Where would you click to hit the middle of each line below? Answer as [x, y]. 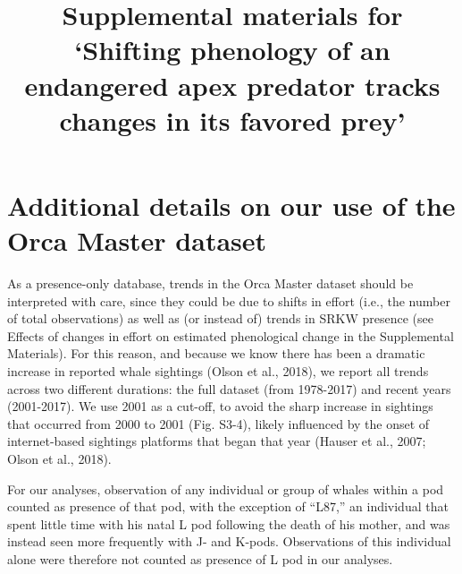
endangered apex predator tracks [232, 85]
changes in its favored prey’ [232, 120]
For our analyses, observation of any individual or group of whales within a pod [226, 488]
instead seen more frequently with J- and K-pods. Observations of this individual [229, 541]
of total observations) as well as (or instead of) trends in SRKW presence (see [220, 318]
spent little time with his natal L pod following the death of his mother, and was [229, 523]
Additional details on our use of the [231, 205]
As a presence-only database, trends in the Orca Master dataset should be [210, 283]
